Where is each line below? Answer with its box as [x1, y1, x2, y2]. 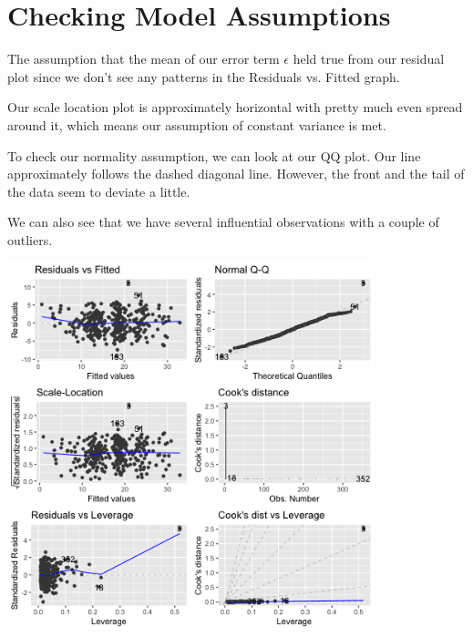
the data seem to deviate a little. [7, 181, 190, 200]
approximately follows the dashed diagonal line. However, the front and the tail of [7, 164, 465, 183]
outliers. [7, 230, 53, 249]
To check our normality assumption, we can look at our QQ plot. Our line [7, 146, 421, 165]
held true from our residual [293, 49, 445, 68]
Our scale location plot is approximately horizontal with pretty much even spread [7, 98, 463, 117]
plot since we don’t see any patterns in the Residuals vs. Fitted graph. [7, 67, 400, 86]
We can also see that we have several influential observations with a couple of [7, 212, 439, 231]
